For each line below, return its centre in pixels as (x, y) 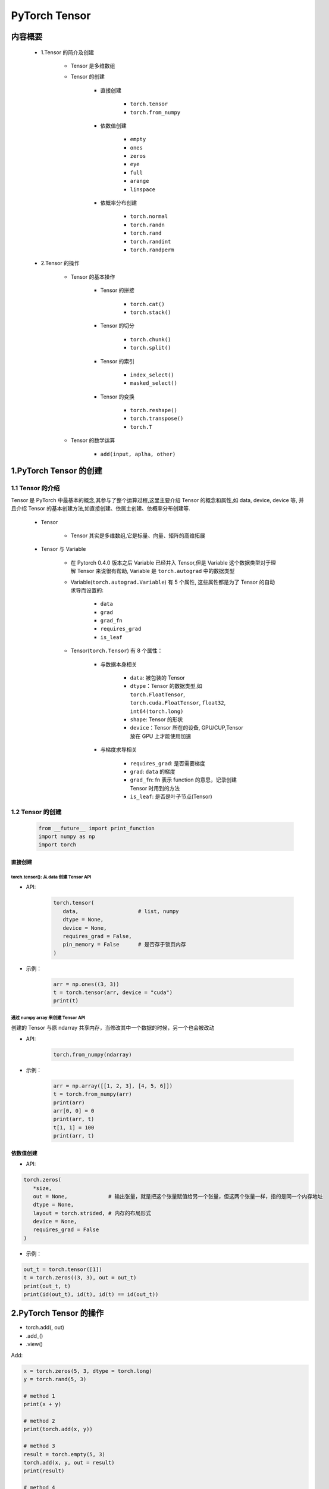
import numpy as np (67, 837)
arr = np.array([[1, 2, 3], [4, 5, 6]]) (113, 1086)
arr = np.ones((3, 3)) (86, 984)
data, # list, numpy (121, 911)
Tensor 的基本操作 (93, 276)
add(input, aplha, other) (138, 454)
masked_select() (154, 383)
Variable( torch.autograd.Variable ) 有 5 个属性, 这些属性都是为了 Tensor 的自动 (173, 582)
